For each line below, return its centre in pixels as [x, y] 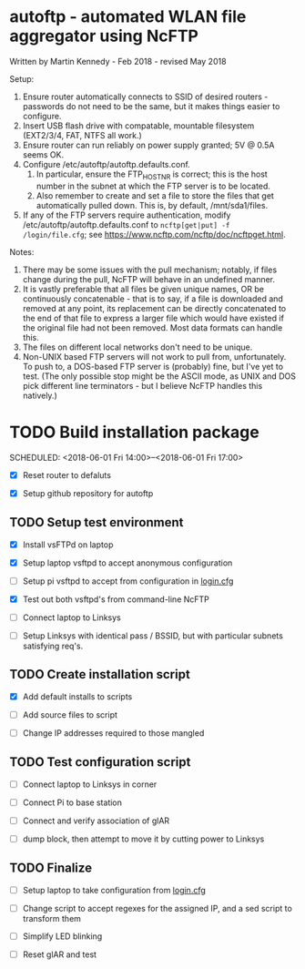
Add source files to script [70, 714]
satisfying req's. [53, 646]
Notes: [22, 251]
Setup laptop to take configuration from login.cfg [114, 890]
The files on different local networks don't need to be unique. [137, 347]
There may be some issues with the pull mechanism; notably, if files [150, 270]
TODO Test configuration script [100, 762]
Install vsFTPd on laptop [68, 545]
